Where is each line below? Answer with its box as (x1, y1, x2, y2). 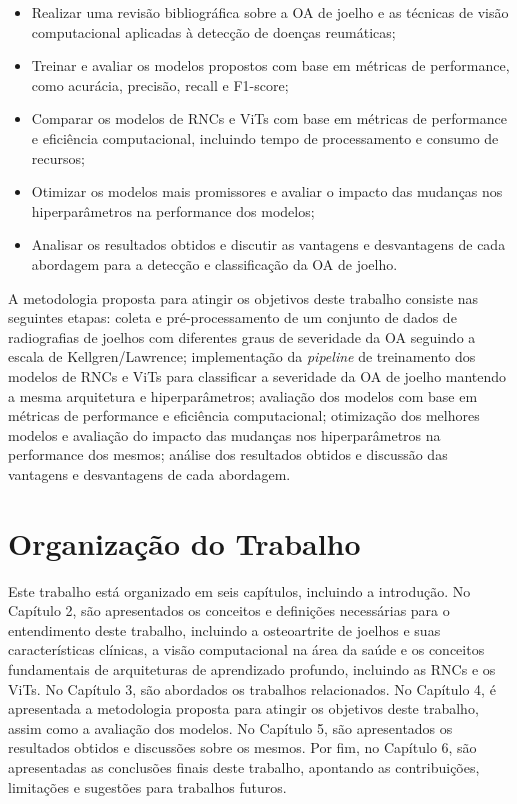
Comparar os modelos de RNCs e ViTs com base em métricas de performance (31, 108, 507, 129)
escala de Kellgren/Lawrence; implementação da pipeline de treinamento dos (8, 346, 476, 367)
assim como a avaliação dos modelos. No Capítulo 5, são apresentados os (8, 717, 453, 738)
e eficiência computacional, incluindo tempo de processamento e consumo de (31, 127, 499, 148)
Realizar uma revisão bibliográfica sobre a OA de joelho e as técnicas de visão (31, 2, 509, 22)
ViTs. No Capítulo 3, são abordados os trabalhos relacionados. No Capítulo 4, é (8, 678, 496, 699)
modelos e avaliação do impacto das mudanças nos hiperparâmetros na (8, 424, 441, 445)
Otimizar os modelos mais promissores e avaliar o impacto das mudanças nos (31, 181, 503, 202)
